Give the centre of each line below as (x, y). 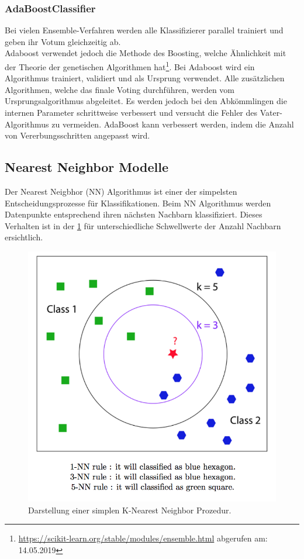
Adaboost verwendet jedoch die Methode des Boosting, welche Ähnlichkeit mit (146, 53)
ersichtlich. (24, 237)
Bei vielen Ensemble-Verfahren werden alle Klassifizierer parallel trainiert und (144, 30)
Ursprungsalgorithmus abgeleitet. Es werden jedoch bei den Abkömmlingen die (146, 101)
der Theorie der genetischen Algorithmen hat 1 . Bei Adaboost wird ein (130, 66)
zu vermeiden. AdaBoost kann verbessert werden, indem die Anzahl (173, 124)
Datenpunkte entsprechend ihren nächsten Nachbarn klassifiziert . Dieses (134, 214)
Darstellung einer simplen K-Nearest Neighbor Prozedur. (130, 510)
